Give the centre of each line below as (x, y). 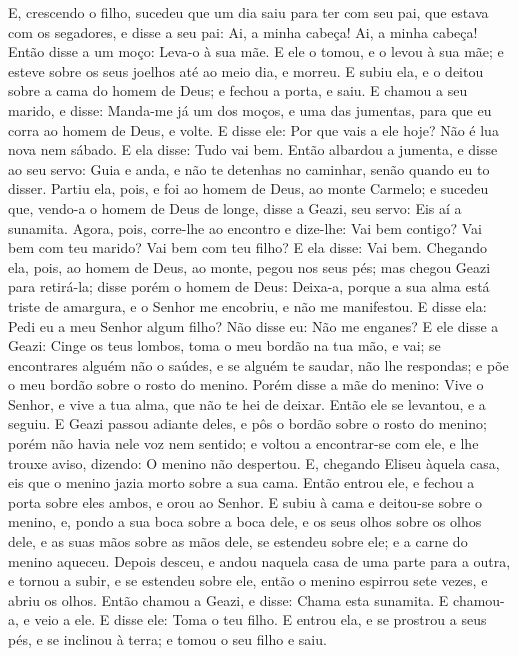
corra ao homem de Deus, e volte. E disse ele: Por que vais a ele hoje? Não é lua (253, 129)
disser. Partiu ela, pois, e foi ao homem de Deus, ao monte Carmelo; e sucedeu (248, 188)
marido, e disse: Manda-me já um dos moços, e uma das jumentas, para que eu (250, 109)
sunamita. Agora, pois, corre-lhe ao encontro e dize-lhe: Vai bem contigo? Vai (245, 227)
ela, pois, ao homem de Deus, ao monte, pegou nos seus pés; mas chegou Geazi (249, 266)
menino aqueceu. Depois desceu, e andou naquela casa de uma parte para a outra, (259, 560)
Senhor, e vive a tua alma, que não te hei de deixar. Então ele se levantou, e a (247, 403)
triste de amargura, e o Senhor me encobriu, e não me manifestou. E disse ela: (247, 305)
